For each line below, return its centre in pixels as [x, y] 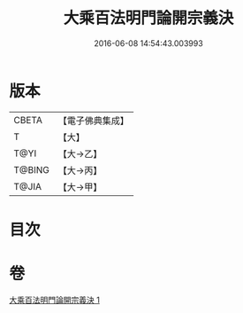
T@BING [32, 169]
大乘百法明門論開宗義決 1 [54, 300]
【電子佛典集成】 [94, 121]
